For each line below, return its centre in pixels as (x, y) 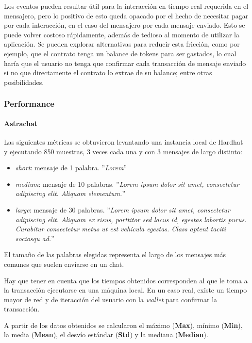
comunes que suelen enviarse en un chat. (64, 264)
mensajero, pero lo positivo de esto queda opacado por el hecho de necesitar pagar (126, 15)
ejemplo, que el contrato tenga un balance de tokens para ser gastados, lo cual (120, 53)
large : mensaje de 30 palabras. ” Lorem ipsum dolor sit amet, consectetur (123, 209)
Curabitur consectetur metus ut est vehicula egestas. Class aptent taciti (120, 229)
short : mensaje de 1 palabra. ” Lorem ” (71, 168)
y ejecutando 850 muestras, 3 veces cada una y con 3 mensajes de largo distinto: (123, 151)
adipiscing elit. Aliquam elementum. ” (70, 193)
